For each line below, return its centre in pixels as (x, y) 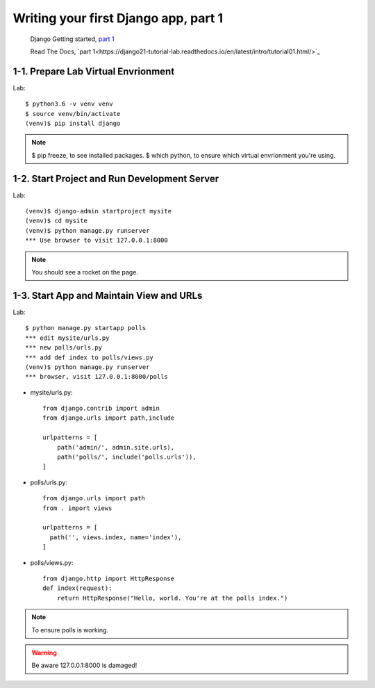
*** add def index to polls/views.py (90, 357)
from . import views (77, 508)
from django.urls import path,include (109, 418)
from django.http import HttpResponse (109, 578)
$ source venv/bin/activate (73, 114)
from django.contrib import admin (101, 409)
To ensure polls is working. (70, 630)
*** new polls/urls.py (64, 348)
